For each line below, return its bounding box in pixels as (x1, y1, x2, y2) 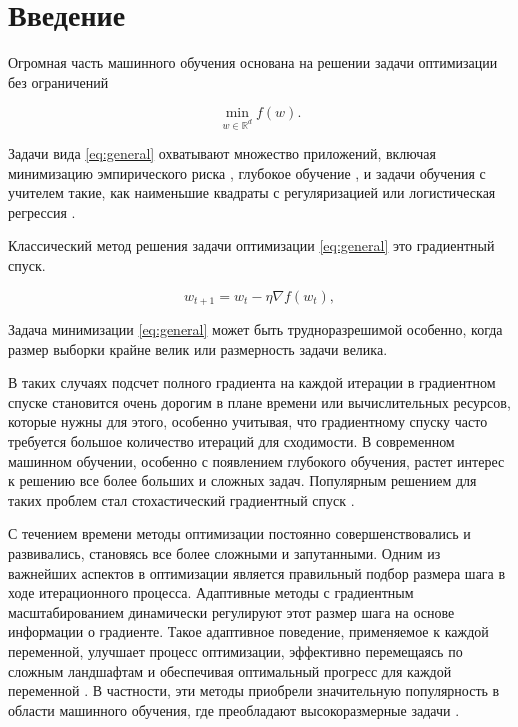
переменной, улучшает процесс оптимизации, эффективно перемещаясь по (8, 641, 463, 662)
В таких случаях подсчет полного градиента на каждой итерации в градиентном (8, 372, 496, 393)
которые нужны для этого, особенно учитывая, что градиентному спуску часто (8, 411, 488, 432)
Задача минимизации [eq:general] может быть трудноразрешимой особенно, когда (8, 319, 503, 340)
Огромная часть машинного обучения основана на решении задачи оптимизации (8, 52, 498, 73)
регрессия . (8, 201, 76, 222)
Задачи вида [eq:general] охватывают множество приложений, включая (8, 143, 436, 164)
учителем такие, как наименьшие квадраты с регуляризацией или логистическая (8, 182, 496, 203)
